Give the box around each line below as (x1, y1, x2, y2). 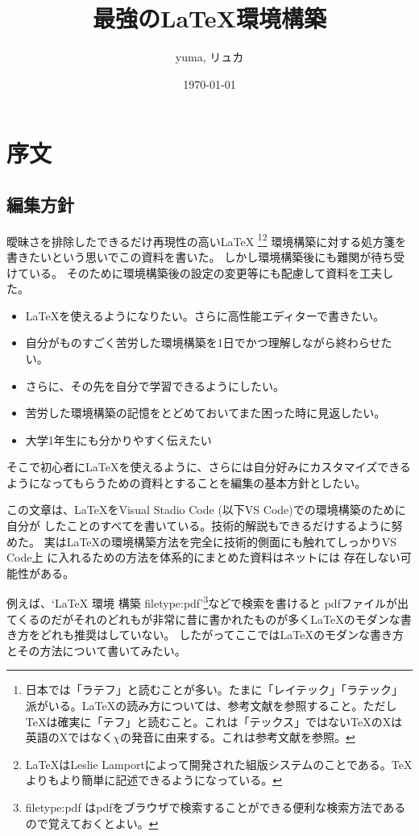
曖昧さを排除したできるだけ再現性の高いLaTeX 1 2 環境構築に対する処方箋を (6, 230, 407, 249)
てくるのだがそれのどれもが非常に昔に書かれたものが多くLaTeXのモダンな (6, 610, 400, 627)
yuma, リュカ (175, 48, 244, 65)
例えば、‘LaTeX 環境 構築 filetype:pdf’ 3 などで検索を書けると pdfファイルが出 (6, 592, 409, 612)
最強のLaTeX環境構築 (93, 2, 326, 35)
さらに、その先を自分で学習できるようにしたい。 (25, 377, 285, 394)
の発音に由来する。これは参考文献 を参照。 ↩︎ (120, 729, 355, 746)
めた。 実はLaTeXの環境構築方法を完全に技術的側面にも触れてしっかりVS (6, 533, 396, 550)
